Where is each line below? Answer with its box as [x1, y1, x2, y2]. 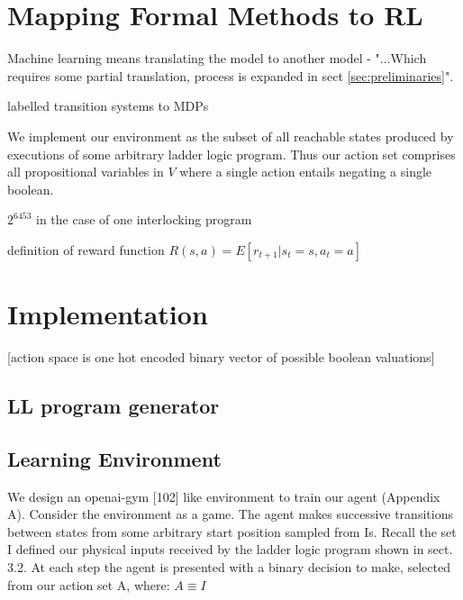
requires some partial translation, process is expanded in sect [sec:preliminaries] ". [7, 66, 454, 85]
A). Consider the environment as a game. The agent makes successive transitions [7, 505, 453, 523]
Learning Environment [7, 444, 222, 472]
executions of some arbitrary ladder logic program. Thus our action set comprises [7, 144, 456, 163]
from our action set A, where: [7, 575, 170, 594]
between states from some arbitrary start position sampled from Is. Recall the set [7, 522, 457, 541]
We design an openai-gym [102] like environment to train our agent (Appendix [7, 486, 440, 505]
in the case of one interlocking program [36, 210, 252, 229]
